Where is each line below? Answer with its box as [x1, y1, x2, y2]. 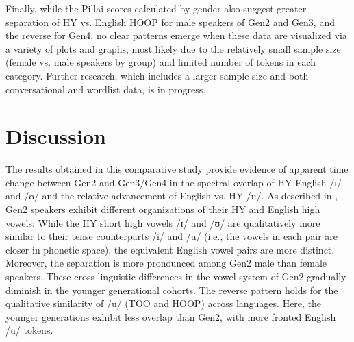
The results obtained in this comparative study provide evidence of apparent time [5, 162, 349, 176]
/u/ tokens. [5, 323, 53, 337]
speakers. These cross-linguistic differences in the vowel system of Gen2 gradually [5, 269, 346, 284]
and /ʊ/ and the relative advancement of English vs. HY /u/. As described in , [5, 188, 338, 203]
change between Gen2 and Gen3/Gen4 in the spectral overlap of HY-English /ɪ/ [5, 175, 342, 189]
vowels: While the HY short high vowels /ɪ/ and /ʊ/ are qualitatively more [5, 215, 320, 230]
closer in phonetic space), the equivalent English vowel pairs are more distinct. [5, 242, 335, 256]
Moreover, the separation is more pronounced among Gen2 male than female [5, 256, 327, 270]
